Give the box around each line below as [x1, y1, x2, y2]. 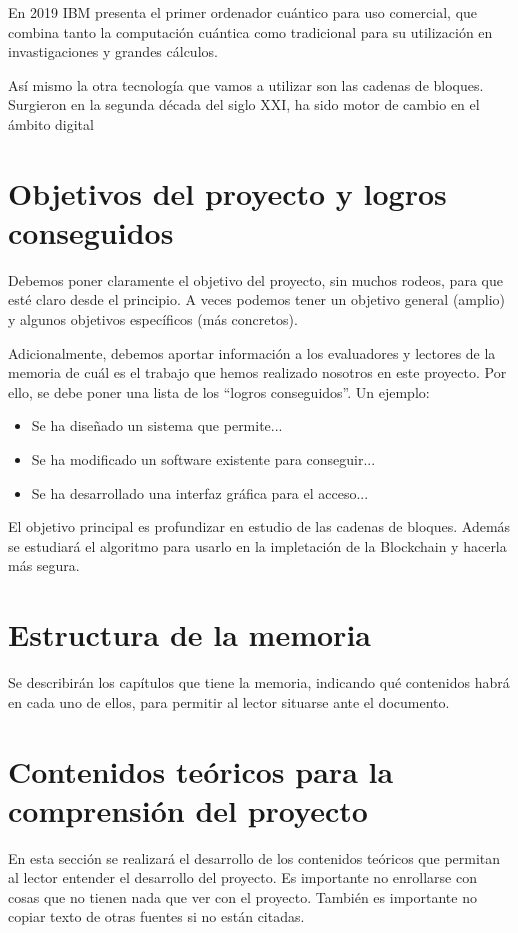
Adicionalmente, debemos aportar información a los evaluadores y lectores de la [8, 342, 496, 363]
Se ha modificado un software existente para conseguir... [31, 449, 376, 470]
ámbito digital [8, 113, 94, 134]
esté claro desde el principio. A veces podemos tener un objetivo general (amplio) [8, 289, 506, 310]
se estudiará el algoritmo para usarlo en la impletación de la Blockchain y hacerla [8, 535, 507, 556]
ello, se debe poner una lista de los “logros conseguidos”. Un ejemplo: [8, 381, 430, 402]
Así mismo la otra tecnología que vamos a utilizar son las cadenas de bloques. [8, 74, 484, 95]
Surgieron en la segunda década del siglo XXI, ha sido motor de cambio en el [8, 94, 480, 115]
